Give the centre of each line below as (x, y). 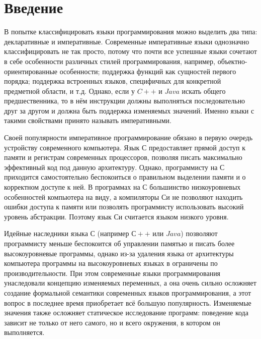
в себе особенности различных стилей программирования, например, (110, 61)
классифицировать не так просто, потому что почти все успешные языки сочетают (130, 51)
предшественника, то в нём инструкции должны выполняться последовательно (125, 101)
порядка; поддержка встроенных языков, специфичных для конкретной (113, 81)
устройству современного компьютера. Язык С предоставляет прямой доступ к (125, 147)
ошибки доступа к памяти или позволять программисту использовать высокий (124, 207)
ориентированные (31, 71)
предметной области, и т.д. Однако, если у (69, 91)
